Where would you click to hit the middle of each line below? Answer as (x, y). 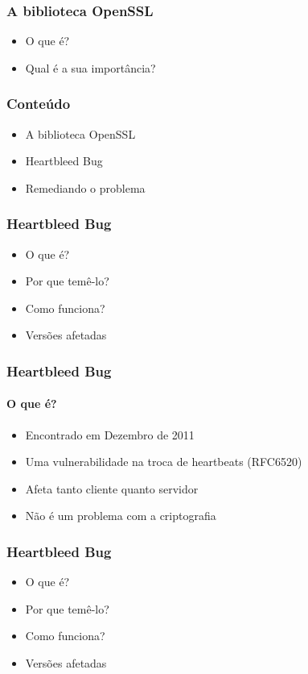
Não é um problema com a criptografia (121, 516)
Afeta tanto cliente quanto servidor (112, 488)
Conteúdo (39, 104)
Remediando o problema (85, 187)
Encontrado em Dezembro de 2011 (110, 434)
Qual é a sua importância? (90, 67)
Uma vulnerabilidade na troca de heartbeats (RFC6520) (164, 462)
